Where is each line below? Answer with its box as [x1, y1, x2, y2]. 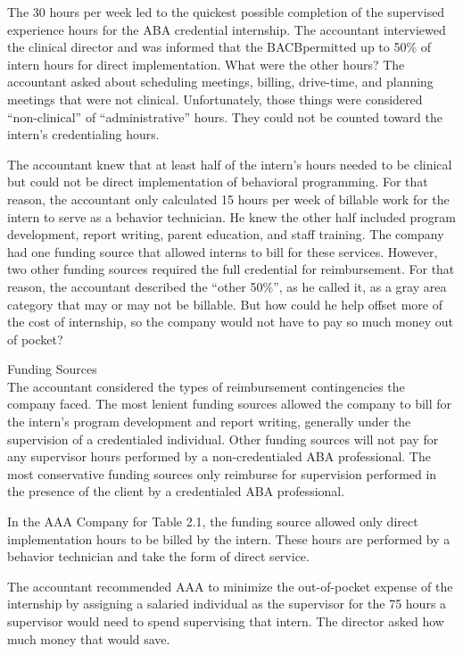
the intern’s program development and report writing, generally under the [7, 412, 411, 431]
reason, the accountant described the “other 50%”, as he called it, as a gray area [7, 277, 447, 295]
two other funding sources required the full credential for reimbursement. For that [7, 260, 455, 278]
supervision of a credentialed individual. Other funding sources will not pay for [7, 429, 439, 448]
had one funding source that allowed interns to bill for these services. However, [7, 242, 438, 261]
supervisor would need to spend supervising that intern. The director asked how [7, 612, 444, 630]
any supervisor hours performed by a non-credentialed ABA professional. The [7, 447, 431, 466]
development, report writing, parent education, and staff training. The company [7, 225, 444, 244]
